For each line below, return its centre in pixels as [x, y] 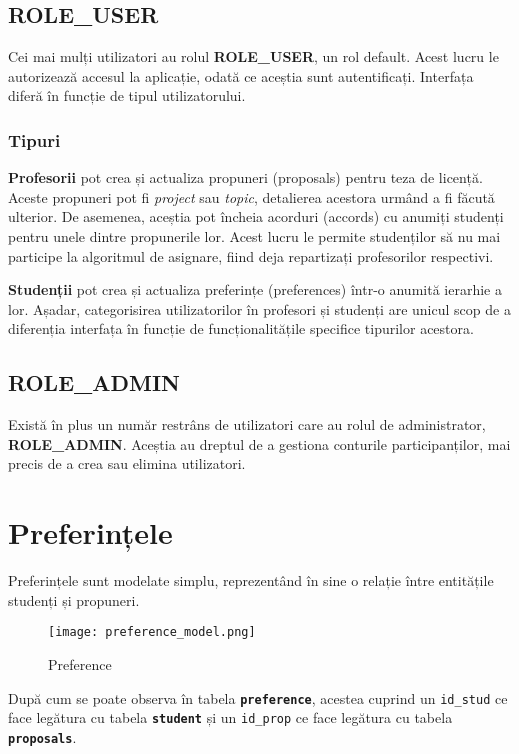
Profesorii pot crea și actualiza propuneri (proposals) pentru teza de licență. [245, 177]
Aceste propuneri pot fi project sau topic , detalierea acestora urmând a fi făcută [251, 196]
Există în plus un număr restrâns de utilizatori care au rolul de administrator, [247, 424]
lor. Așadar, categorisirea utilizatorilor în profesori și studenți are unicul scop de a [259, 308]
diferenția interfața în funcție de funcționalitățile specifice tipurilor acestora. [241, 328]
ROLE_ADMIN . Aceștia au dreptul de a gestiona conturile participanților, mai [259, 443]
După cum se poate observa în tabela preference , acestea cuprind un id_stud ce [258, 697]
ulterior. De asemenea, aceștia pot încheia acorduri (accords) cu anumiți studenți [256, 216]
